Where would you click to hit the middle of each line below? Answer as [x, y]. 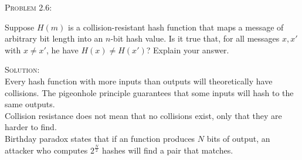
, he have [62, 50]
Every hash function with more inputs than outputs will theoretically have [139, 81]
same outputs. [30, 104]
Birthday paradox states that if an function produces [100, 138]
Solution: [22, 69]
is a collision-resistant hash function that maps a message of [176, 27]
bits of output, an [238, 138]
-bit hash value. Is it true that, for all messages [195, 38]
